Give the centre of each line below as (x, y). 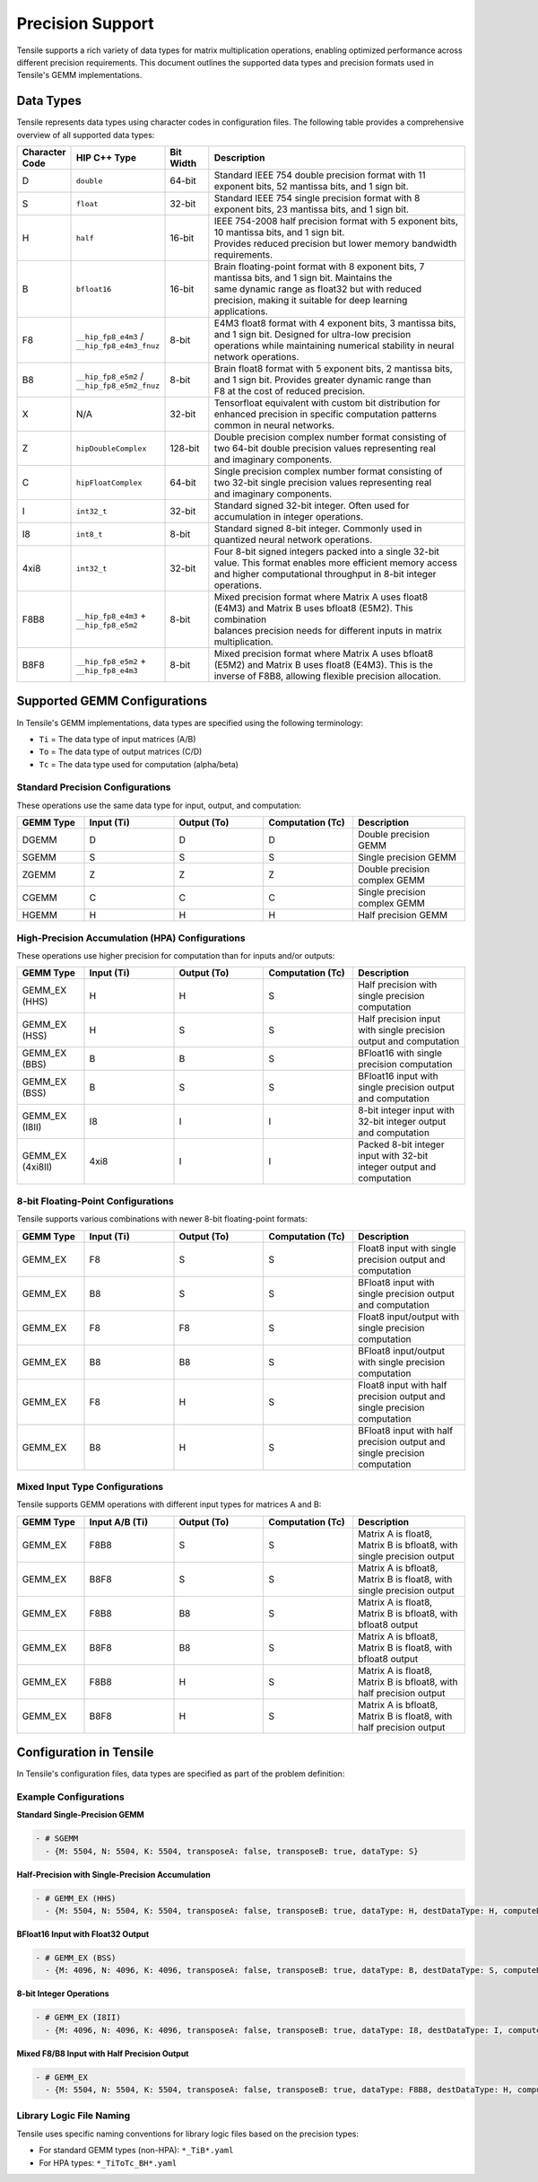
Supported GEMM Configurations (112, 701)
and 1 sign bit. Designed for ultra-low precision (312, 335)
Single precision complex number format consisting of (328, 471)
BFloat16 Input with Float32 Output (83, 1934)
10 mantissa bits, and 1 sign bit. (279, 232)
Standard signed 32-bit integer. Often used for (312, 505)
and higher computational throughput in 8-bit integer (325, 574)
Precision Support (85, 23)
